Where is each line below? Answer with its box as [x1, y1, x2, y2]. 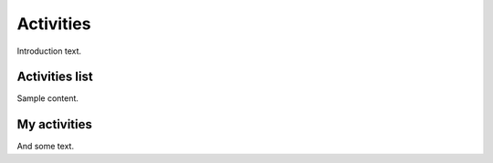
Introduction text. [16, 46, 82, 56]
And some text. [16, 141, 75, 152]
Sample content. [16, 93, 79, 104]
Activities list [16, 69, 93, 85]
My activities [16, 117, 93, 132]
